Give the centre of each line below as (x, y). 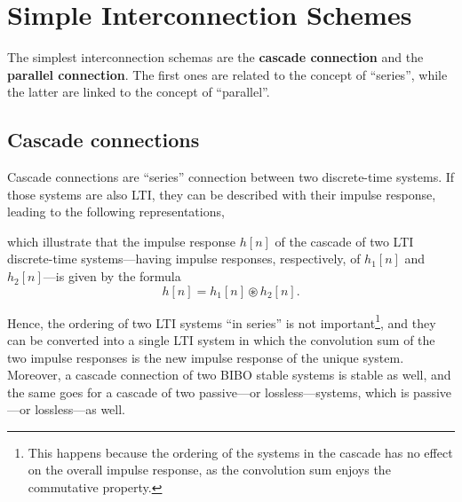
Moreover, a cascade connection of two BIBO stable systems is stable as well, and (229, 375)
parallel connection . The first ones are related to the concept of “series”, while (227, 74)
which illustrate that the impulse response (122, 241)
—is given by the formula (112, 276)
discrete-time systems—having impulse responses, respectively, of (184, 259)
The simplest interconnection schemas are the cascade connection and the (215, 57)
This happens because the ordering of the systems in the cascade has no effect (240, 452)
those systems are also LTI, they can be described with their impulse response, (222, 194)
